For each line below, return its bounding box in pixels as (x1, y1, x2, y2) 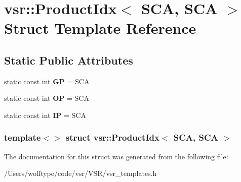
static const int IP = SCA (4, 109, 86, 120)
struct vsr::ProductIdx (65, 131, 159, 144)
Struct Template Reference (4, 18, 196, 38)
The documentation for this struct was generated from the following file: (4, 151, 228, 161)
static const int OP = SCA (4, 93, 89, 103)
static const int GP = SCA (4, 76, 90, 86)
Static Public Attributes (4, 52, 133, 68)
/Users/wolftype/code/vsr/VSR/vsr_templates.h (4, 168, 157, 178)
